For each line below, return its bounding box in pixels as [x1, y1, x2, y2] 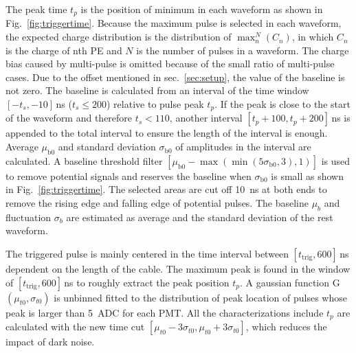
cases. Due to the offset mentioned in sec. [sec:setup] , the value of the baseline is [5, 69, 345, 84]
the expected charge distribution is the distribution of [5, 30, 232, 44]
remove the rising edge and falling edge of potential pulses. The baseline [5, 196, 309, 210]
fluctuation [5, 209, 52, 224]
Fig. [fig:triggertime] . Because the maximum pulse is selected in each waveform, [5, 16, 342, 30]
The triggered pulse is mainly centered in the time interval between [5, 247, 289, 261]
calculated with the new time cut [5, 319, 145, 334]
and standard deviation [58, 139, 156, 154]
